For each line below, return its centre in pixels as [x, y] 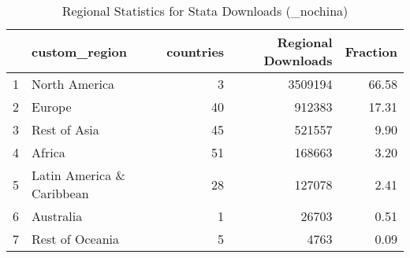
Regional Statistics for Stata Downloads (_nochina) [205, 11]
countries [196, 51]
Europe [52, 107]
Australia [57, 216]
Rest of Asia [65, 129]
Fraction [371, 51]
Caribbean [60, 193]
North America [73, 84]
